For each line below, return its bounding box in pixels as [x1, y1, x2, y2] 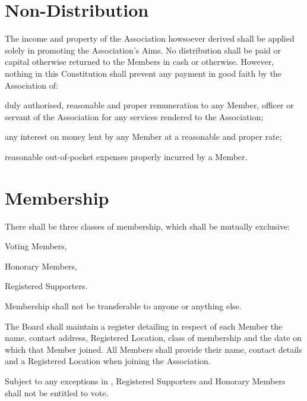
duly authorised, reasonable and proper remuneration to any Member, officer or [5, 99, 294, 111]
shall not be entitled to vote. [5, 386, 109, 399]
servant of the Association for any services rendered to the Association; [5, 110, 264, 123]
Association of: [5, 79, 58, 91]
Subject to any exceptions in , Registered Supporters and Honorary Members [5, 374, 286, 387]
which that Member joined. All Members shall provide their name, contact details [5, 343, 302, 355]
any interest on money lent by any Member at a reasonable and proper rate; [5, 130, 282, 143]
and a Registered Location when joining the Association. [5, 355, 211, 367]
